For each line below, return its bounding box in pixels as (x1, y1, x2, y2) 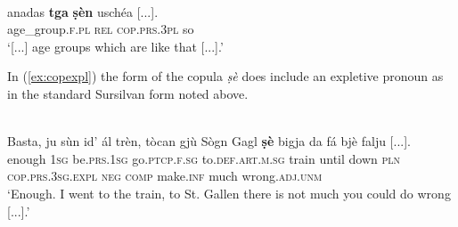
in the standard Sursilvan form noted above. (7, 84, 249, 102)
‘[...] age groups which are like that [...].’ (7, 36, 224, 55)
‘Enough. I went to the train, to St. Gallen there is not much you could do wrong (7, 183, 451, 202)
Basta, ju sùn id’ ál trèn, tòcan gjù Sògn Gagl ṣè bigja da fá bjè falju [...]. (7, 132, 411, 150)
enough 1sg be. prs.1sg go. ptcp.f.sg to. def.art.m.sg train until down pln (7, 149, 401, 167)
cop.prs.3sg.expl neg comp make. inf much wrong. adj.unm (7, 166, 323, 185)
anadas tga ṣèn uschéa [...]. (7, 2, 159, 20)
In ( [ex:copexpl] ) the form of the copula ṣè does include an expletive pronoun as (7, 67, 444, 85)
